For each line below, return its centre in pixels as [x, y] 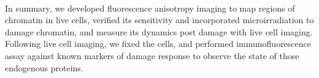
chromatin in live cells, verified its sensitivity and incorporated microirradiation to [159, 20]
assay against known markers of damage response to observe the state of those [152, 55]
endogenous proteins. [44, 67]
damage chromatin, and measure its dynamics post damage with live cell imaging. [159, 31]
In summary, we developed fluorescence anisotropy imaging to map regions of [150, 8]
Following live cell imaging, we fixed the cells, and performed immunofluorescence [158, 44]
